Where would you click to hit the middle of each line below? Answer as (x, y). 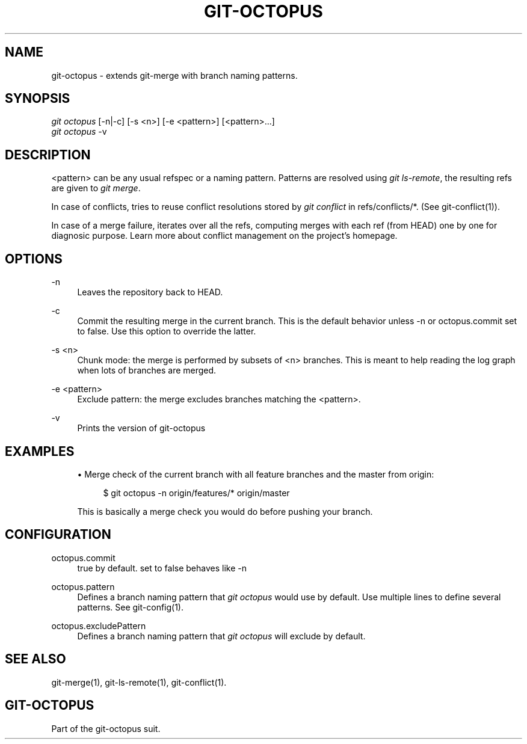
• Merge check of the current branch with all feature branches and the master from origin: (256, 474)
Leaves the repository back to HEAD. (150, 292)
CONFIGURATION (58, 535)
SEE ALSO (35, 659)
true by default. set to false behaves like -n (162, 568)
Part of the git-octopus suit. (106, 728)
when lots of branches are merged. (147, 370)
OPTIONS (34, 259)
